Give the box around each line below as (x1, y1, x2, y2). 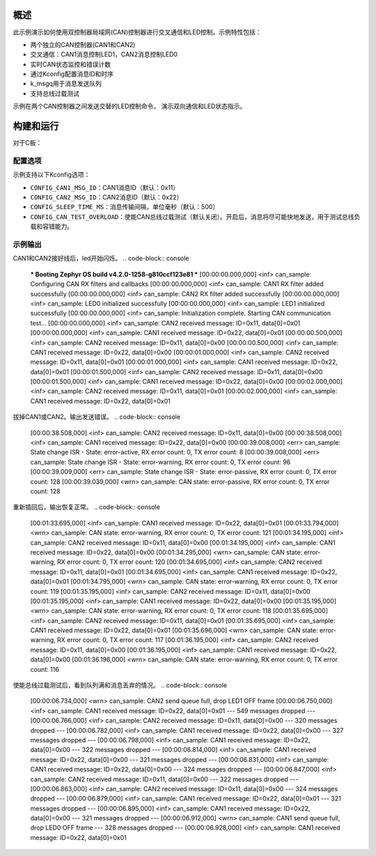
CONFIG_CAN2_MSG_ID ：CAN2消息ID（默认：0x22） (30, 193, 183, 201)
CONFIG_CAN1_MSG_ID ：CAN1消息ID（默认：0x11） (30, 183, 180, 192)
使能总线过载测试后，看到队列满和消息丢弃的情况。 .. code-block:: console (13, 681, 228, 689)
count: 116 (30, 665, 59, 673)
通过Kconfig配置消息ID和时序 (30, 70, 114, 78)
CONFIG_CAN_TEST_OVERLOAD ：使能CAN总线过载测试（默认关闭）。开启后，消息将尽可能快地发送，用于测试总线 (30, 213, 354, 221)
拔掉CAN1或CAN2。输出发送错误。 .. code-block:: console (13, 413, 181, 421)
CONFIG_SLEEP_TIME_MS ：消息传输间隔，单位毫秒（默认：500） (30, 203, 219, 211)
